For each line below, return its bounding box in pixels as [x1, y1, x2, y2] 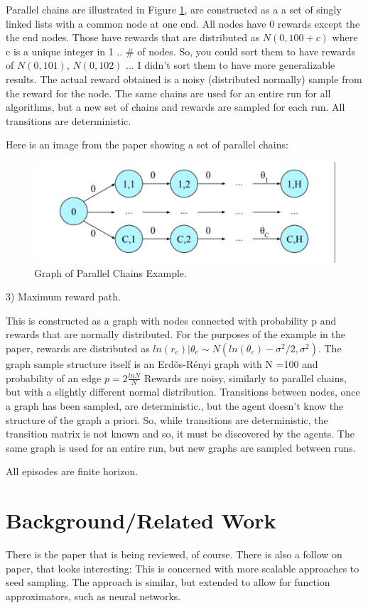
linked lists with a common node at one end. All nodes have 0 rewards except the [6, 16, 360, 31]
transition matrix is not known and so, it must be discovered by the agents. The [6, 426, 355, 441]
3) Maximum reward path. [6, 289, 121, 304]
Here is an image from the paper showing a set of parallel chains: [6, 137, 288, 152]
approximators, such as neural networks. [6, 588, 181, 603]
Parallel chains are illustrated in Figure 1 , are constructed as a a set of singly [6, 2, 342, 16]
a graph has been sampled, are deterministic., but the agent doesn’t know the [6, 398, 344, 413]
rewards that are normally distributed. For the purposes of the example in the [6, 327, 345, 342]
